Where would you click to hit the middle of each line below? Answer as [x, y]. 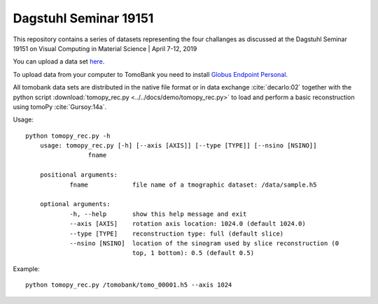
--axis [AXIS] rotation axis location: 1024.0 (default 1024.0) [188, 224]
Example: [26, 268]
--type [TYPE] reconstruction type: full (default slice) [177, 233]
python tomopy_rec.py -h [68, 136]
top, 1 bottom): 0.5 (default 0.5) [193, 253]
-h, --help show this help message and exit [158, 214]
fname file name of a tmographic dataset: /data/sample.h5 [193, 184]
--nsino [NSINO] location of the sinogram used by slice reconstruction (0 [204, 243]
